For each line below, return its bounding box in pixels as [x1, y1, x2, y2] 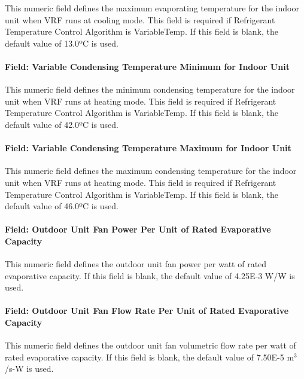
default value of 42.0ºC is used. [5, 118, 118, 130]
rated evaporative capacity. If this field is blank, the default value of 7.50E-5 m [5, 350, 294, 363]
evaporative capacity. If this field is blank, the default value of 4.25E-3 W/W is [5, 269, 295, 282]
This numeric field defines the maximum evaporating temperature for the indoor [5, 2, 299, 14]
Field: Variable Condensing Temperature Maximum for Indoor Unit [5, 142, 291, 154]
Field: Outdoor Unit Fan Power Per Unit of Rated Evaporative [5, 223, 271, 236]
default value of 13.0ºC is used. [5, 36, 118, 49]
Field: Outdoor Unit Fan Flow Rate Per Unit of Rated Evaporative [5, 304, 289, 317]
